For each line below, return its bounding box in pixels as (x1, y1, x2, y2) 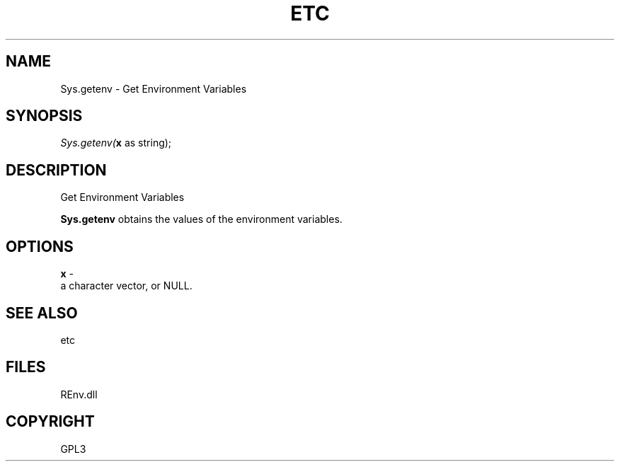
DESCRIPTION (6, 161, 107, 179)
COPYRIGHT (6, 413, 95, 431)
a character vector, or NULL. (60, 279, 193, 292)
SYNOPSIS (6, 107, 83, 125)
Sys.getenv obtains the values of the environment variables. (60, 213, 343, 226)
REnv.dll (60, 388, 98, 400)
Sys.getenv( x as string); (60, 137, 172, 149)
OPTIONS (6, 237, 74, 255)
